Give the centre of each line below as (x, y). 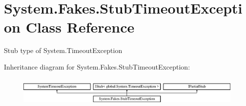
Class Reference (80, 27)
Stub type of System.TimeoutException (63, 50)
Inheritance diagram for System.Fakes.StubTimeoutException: (97, 66)
